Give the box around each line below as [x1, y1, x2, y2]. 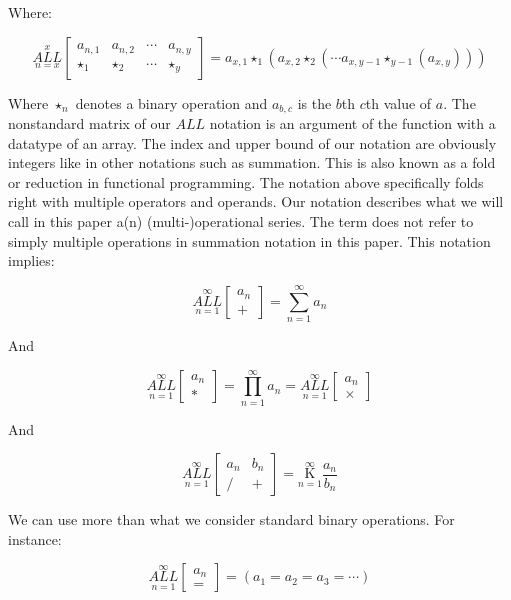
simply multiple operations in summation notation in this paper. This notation [8, 230, 491, 251]
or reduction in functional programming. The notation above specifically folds [8, 171, 484, 192]
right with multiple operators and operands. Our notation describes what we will [8, 191, 504, 212]
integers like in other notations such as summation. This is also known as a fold [8, 152, 496, 173]
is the [297, 92, 332, 113]
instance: [8, 528, 62, 549]
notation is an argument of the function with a [209, 113, 496, 134]
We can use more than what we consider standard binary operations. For [8, 509, 455, 530]
